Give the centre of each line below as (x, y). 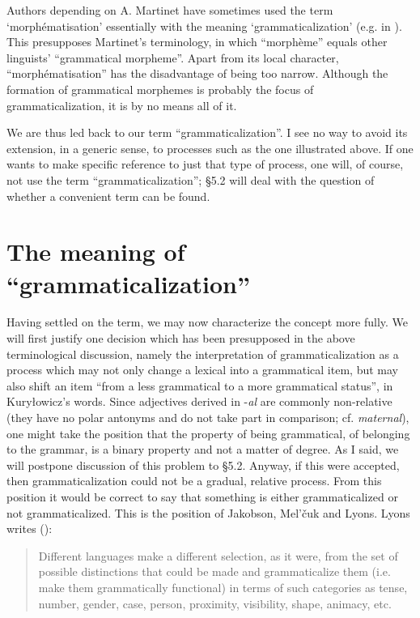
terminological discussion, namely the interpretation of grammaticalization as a (203, 354)
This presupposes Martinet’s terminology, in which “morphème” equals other (197, 42)
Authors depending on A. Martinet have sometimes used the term (170, 10)
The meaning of (96, 251)
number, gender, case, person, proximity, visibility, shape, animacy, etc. (215, 603)
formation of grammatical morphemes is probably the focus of (160, 89)
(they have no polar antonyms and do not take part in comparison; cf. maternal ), (208, 417)
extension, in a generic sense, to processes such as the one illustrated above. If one (210, 148)
